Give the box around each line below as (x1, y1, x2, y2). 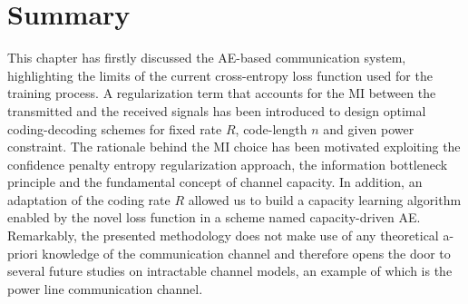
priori (7, 243, 38, 262)
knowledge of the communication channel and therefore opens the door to (42, 243, 451, 262)
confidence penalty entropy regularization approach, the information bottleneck (7, 154, 448, 173)
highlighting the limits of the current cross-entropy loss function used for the (7, 65, 433, 84)
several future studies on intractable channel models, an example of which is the (7, 261, 453, 280)
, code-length (235, 119, 307, 138)
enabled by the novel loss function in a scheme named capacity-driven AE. (7, 208, 421, 227)
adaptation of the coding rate (7, 190, 171, 209)
